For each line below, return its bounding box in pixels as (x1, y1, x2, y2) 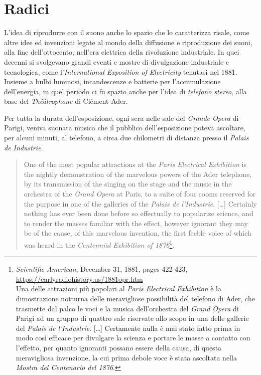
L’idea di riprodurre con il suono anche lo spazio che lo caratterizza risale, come (4, 27, 249, 38)
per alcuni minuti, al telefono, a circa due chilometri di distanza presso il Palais (4, 132, 249, 143)
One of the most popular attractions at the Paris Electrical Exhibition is (24, 159, 246, 169)
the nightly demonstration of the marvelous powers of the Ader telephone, (24, 168, 252, 179)
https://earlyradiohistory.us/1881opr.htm (16, 273, 143, 284)
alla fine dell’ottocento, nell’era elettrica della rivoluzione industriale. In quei (4, 47, 239, 57)
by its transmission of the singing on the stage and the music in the (24, 178, 232, 189)
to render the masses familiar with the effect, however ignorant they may (24, 218, 248, 228)
